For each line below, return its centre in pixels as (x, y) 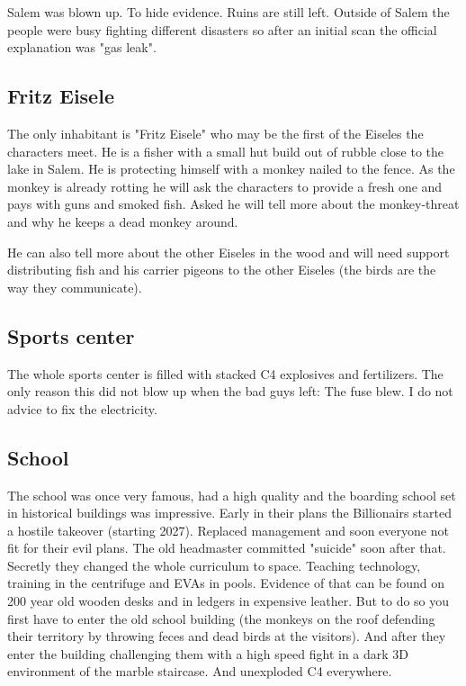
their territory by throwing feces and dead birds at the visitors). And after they (227, 636)
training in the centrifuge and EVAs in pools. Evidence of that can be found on (226, 583)
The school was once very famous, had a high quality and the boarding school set (232, 495)
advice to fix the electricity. (82, 408)
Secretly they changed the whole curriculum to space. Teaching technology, (214, 565)
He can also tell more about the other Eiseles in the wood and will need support (229, 252)
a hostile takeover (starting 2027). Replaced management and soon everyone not (228, 530)
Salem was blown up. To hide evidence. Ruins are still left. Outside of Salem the (229, 12)
